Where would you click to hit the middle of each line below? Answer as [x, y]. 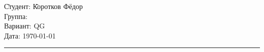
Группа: [16, 16]
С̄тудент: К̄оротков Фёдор [44, 6]
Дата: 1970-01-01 [30, 35]
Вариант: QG [25, 26]
